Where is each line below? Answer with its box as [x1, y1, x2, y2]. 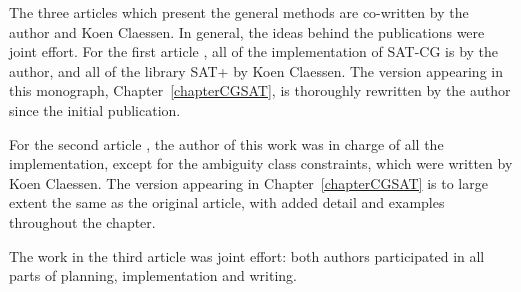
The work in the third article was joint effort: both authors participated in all [9, 245, 485, 266]
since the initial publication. [9, 99, 181, 120]
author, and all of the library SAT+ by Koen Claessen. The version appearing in [9, 60, 503, 81]
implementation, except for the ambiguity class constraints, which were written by [9, 153, 513, 174]
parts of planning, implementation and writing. [9, 265, 297, 286]
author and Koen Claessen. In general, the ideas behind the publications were [9, 21, 485, 42]
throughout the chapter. [9, 211, 156, 232]
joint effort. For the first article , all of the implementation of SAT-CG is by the [9, 41, 499, 62]
